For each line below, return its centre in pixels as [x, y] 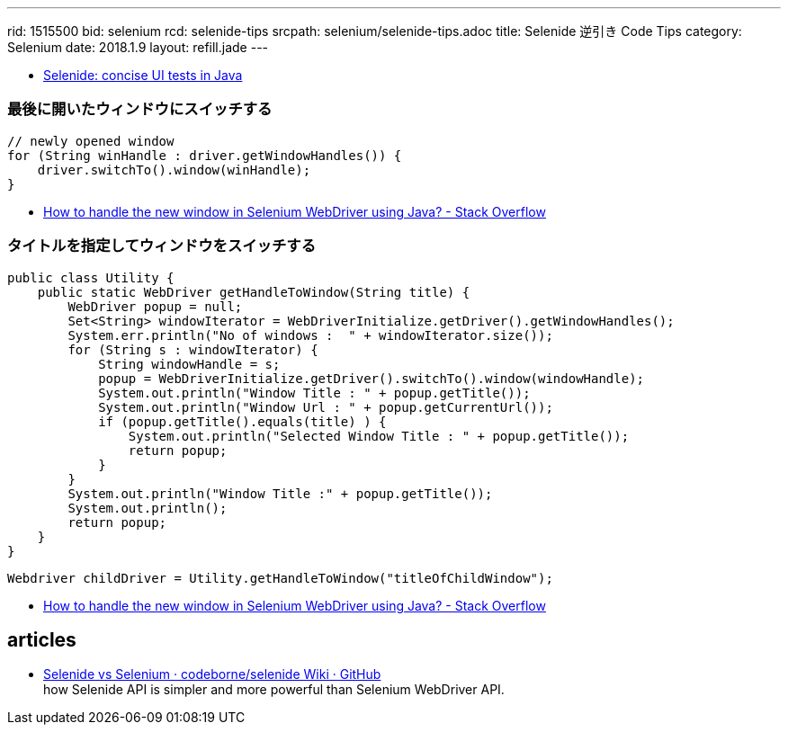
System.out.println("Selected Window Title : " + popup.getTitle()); [379, 436]
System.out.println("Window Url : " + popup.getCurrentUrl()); [326, 407]
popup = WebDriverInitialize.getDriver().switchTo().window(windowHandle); [372, 378]
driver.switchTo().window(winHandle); [174, 170]
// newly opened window [91, 141]
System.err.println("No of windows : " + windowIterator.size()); [310, 335]
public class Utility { [91, 277]
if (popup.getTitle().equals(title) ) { [242, 421]
